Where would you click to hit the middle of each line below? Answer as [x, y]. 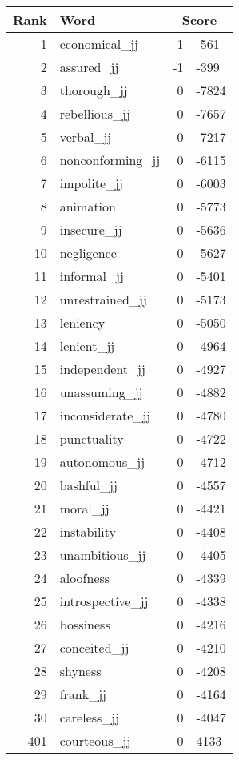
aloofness [85, 578]
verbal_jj [86, 137]
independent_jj [102, 369]
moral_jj [84, 508]
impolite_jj [91, 183]
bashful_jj [88, 485]
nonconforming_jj [110, 160]
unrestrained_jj [103, 299]
